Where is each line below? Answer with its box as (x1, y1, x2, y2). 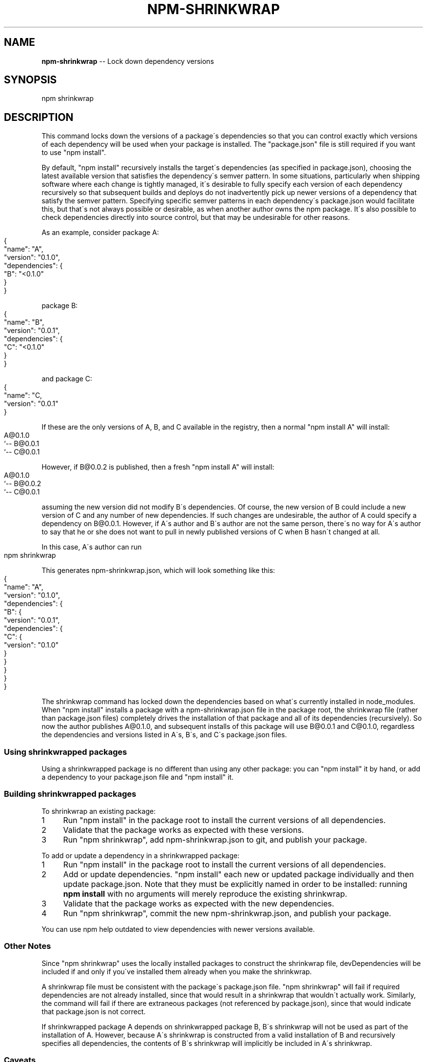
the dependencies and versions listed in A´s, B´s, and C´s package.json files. (41, 730, 287, 739)
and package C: (41, 374, 93, 383)
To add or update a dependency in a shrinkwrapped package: (41, 851, 240, 860)
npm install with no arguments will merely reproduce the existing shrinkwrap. (63, 888, 348, 899)
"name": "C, (4, 391, 42, 400)
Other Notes (4, 941, 51, 951)
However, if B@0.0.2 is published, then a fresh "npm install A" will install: (41, 463, 274, 472)
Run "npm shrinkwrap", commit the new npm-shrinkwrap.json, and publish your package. (63, 908, 391, 918)
